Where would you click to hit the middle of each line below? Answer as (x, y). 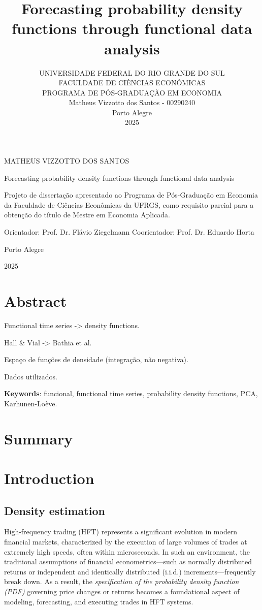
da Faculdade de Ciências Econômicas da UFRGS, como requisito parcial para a (129, 204)
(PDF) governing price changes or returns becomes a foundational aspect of (122, 591)
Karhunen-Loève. (31, 403)
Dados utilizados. (31, 376)
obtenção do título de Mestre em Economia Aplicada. (87, 215)
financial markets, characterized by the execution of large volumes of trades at (126, 542)
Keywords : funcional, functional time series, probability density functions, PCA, (131, 393)
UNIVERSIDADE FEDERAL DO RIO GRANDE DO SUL (132, 72)
